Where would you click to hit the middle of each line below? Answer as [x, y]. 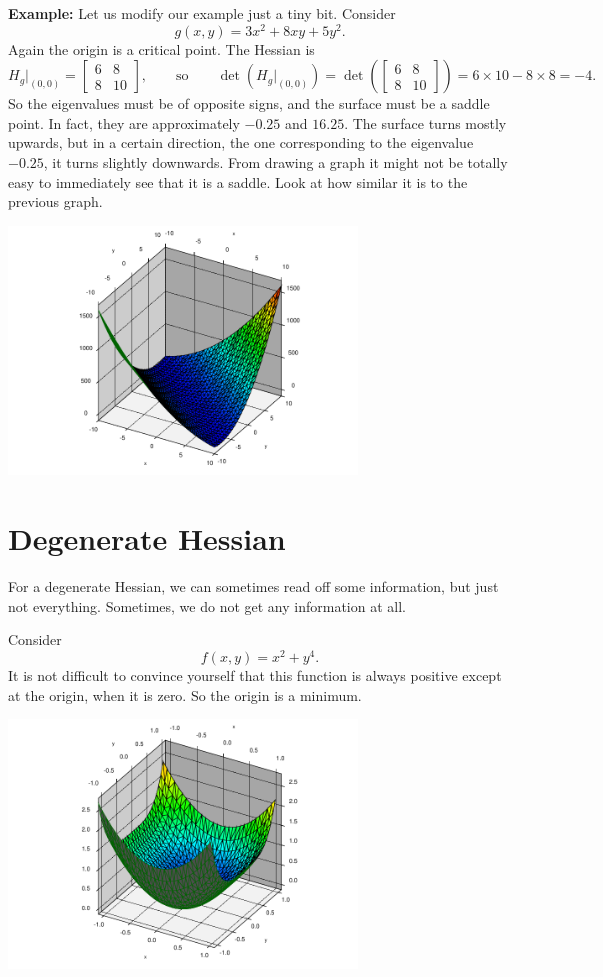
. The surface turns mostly [425, 122]
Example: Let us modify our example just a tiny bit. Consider [202, 13]
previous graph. [55, 201]
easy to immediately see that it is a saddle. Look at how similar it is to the [238, 181]
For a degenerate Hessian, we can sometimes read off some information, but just [253, 586]
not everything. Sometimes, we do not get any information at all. [207, 605]
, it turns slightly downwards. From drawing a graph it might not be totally [275, 162]
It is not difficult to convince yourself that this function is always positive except [255, 674]
